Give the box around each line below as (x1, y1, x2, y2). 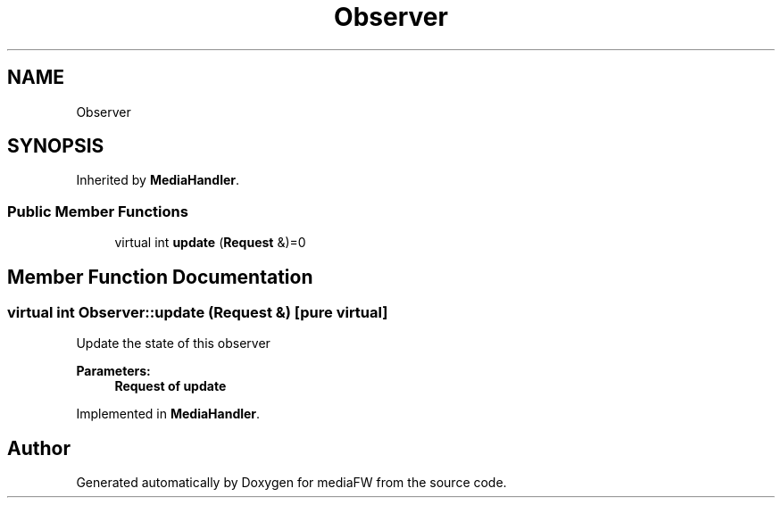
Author (7, 436, 71, 459)
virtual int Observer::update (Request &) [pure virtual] (7, 303, 388, 322)
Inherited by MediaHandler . (76, 172, 240, 188)
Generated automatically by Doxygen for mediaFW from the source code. (76, 475, 507, 491)
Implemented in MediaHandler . (76, 406, 261, 422)
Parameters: (76, 363, 151, 379)
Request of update (114, 378, 227, 394)
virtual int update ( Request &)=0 (114, 235, 306, 251)
